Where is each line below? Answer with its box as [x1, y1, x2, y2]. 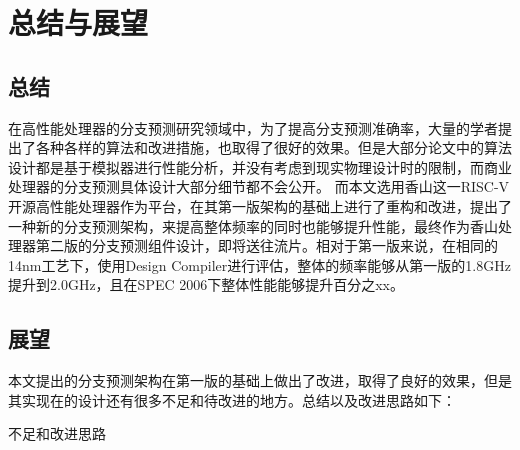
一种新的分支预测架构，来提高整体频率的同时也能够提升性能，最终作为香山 [8, 215, 498, 236]
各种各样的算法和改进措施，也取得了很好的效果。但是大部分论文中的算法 [35, 137, 512, 158]
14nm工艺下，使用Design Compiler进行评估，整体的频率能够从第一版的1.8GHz [8, 254, 511, 275]
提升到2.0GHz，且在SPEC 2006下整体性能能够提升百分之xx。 [8, 274, 405, 295]
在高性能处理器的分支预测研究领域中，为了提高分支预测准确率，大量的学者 [8, 117, 498, 138]
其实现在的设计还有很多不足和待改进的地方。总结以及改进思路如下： [8, 389, 456, 410]
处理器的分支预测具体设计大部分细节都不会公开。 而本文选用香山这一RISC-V [8, 176, 510, 197]
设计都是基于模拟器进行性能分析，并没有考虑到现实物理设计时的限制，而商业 [8, 156, 512, 177]
